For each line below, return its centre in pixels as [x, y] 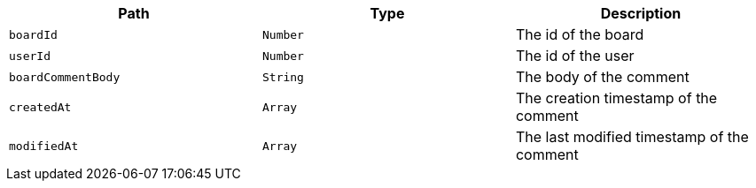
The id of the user [575, 56]
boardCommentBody [65, 77]
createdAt [40, 107]
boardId [33, 34]
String [283, 77]
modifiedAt [44, 146]
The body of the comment [602, 77]
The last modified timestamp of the [632, 137]
